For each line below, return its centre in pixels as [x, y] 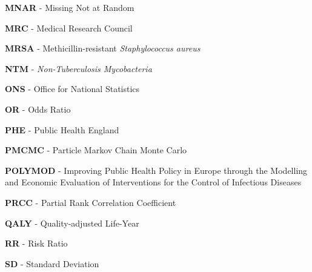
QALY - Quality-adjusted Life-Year [72, 223]
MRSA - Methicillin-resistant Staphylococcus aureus [103, 48]
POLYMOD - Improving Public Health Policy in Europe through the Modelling [156, 170]
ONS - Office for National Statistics [72, 89]
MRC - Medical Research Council [69, 28]
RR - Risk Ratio [36, 243]
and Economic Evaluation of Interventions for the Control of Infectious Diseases [153, 182]
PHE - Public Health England [62, 129]
